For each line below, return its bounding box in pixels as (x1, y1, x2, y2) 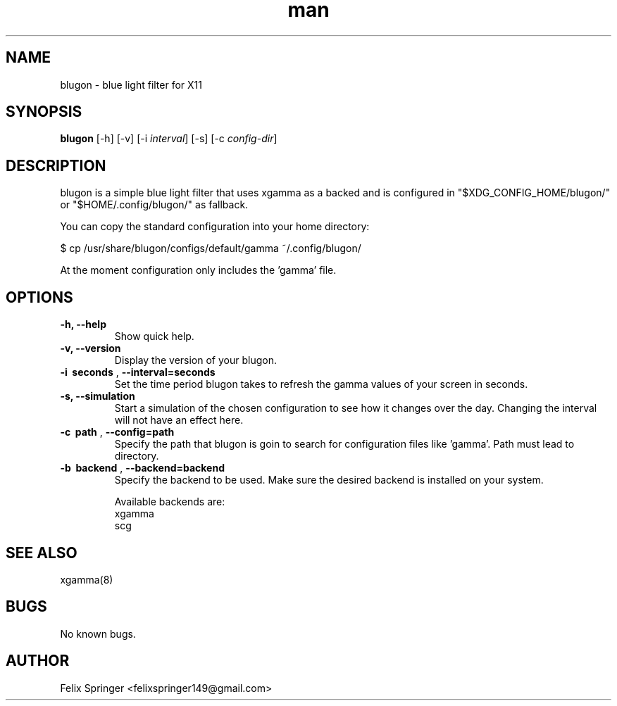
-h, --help (60, 318, 106, 331)
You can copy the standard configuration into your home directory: (60, 220, 370, 233)
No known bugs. (60, 627, 136, 640)
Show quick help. (114, 330, 194, 343)
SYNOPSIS (6, 103, 82, 121)
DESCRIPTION (6, 156, 106, 175)
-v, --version (60, 342, 121, 355)
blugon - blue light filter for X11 (60, 78, 202, 91)
